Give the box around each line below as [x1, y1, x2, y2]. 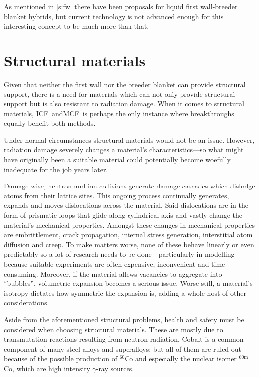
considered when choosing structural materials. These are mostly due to [4, 324, 223, 334]
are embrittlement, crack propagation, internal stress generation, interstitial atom [4, 229, 253, 240]
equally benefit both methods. [4, 118, 96, 128]
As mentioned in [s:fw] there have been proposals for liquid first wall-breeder [4, 1, 238, 11]
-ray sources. [96, 363, 134, 373]
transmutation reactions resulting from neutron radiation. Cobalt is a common [4, 334, 244, 344]
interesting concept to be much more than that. [4, 21, 149, 31]
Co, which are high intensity [4, 363, 90, 373]
